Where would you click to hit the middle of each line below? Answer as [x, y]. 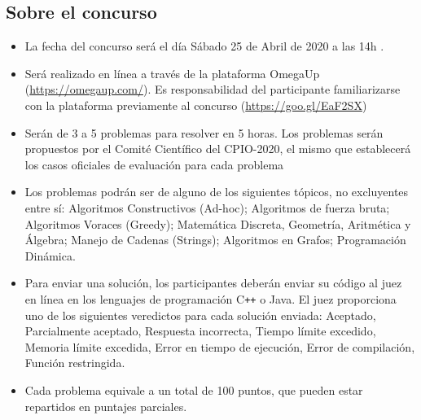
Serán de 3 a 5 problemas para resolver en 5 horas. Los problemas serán [204, 132]
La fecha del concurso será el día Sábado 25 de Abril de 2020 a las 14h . [204, 46]
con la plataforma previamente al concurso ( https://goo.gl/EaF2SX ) [196, 105]
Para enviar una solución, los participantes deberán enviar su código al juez [213, 283]
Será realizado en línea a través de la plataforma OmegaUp [172, 73]
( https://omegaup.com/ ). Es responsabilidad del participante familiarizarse [213, 89]
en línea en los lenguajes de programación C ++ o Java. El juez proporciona [210, 298]
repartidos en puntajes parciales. [106, 406]
